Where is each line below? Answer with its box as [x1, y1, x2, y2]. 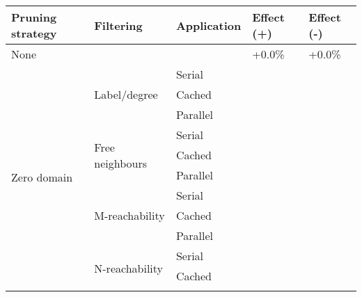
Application [175, 17, 242, 33]
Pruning [11, 9, 57, 25]
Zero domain [11, 169, 73, 185]
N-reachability [94, 259, 164, 276]
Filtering [94, 17, 143, 33]
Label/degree [94, 86, 158, 102]
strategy [11, 25, 57, 41]
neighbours [94, 154, 147, 171]
